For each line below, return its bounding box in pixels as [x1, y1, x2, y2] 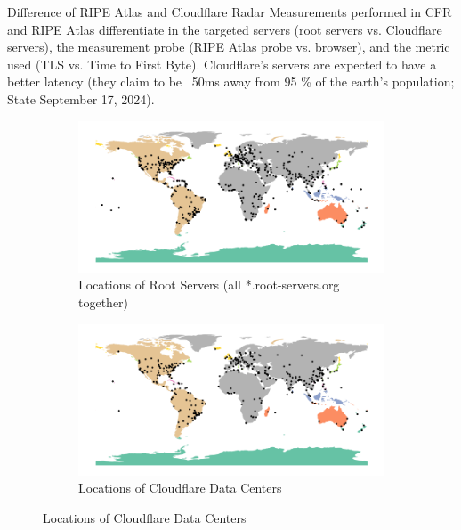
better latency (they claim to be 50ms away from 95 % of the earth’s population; [7, 72, 455, 91]
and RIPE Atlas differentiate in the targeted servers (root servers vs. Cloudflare [7, 20, 442, 38]
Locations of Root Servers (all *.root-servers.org [78, 275, 340, 294]
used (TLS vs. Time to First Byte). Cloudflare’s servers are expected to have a [7, 54, 437, 73]
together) [78, 293, 129, 312]
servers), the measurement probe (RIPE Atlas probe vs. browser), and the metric [7, 37, 450, 56]
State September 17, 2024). [7, 89, 155, 108]
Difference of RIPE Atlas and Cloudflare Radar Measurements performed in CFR [7, 3, 452, 20]
